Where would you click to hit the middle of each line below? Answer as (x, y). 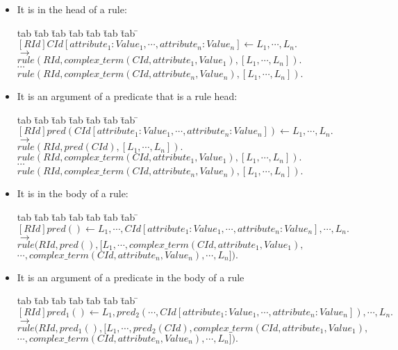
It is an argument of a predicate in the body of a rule (131, 277)
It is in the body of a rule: (73, 193)
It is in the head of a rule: (72, 9)
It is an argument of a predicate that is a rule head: (127, 96)
